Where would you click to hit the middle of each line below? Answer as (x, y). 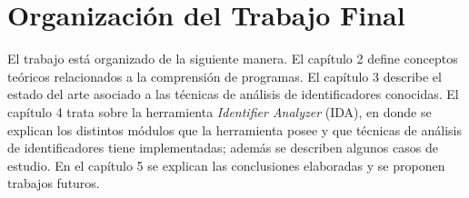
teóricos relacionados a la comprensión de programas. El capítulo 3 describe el (225, 76)
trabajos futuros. (54, 183)
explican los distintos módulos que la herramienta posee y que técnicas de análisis (234, 129)
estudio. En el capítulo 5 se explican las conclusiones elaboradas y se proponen (226, 165)
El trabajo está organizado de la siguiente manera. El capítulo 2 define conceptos (233, 59)
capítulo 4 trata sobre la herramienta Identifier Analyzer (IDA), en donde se (220, 111)
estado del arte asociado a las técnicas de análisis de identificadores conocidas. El (233, 94)
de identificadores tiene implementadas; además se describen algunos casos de (223, 148)
